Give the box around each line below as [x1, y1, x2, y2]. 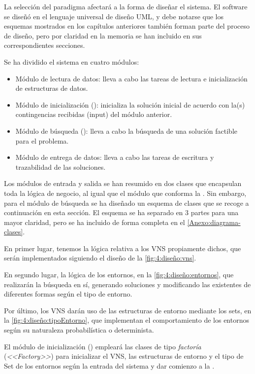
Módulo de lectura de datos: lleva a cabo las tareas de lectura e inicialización [15, 73, 248, 83]
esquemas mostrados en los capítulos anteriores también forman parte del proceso [4, 21, 250, 31]
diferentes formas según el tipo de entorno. [4, 289, 132, 299]
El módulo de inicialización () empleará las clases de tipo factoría [4, 341, 201, 351]
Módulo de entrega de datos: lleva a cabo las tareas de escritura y [15, 152, 214, 162]
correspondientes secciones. [4, 40, 85, 50]
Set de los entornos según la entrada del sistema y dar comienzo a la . [4, 360, 215, 371]
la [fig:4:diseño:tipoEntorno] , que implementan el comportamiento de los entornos [4, 315, 249, 325]
